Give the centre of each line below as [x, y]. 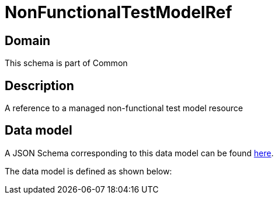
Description [39, 85]
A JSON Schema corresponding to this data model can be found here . [139, 153]
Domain [28, 40]
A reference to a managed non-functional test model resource [124, 108]
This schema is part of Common [66, 63]
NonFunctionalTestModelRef [119, 12]
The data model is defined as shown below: [88, 171]
